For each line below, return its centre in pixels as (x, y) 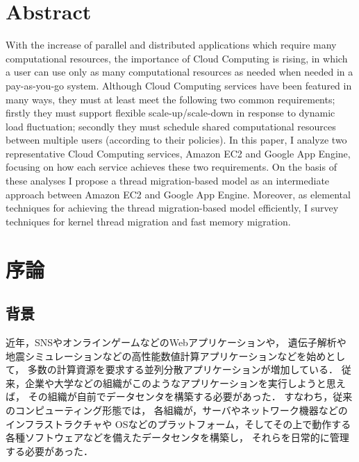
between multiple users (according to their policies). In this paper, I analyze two (176, 140)
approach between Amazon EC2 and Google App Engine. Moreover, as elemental (178, 194)
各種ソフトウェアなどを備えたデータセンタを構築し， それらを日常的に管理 (177, 437)
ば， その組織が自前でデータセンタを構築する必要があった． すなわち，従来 (179, 396)
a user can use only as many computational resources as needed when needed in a (179, 72)
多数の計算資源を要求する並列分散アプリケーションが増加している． (183, 369)
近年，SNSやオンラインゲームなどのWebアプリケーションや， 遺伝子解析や (176, 342)
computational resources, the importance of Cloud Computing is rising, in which (177, 58)
